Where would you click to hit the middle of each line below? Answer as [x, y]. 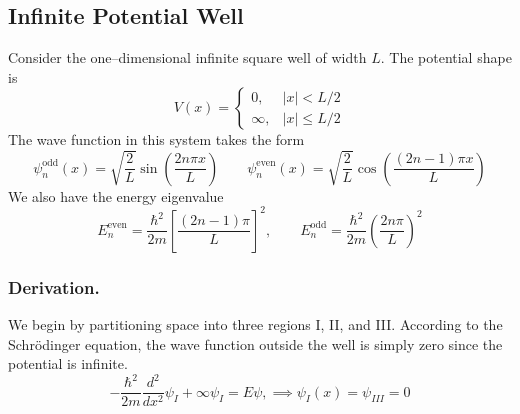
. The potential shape [446, 57]
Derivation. [54, 286]
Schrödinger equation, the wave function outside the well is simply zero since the [255, 343]
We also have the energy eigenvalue [116, 195]
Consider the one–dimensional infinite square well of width [187, 57]
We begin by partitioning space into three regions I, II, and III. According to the [255, 323]
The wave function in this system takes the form [156, 139]
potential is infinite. [68, 363]
